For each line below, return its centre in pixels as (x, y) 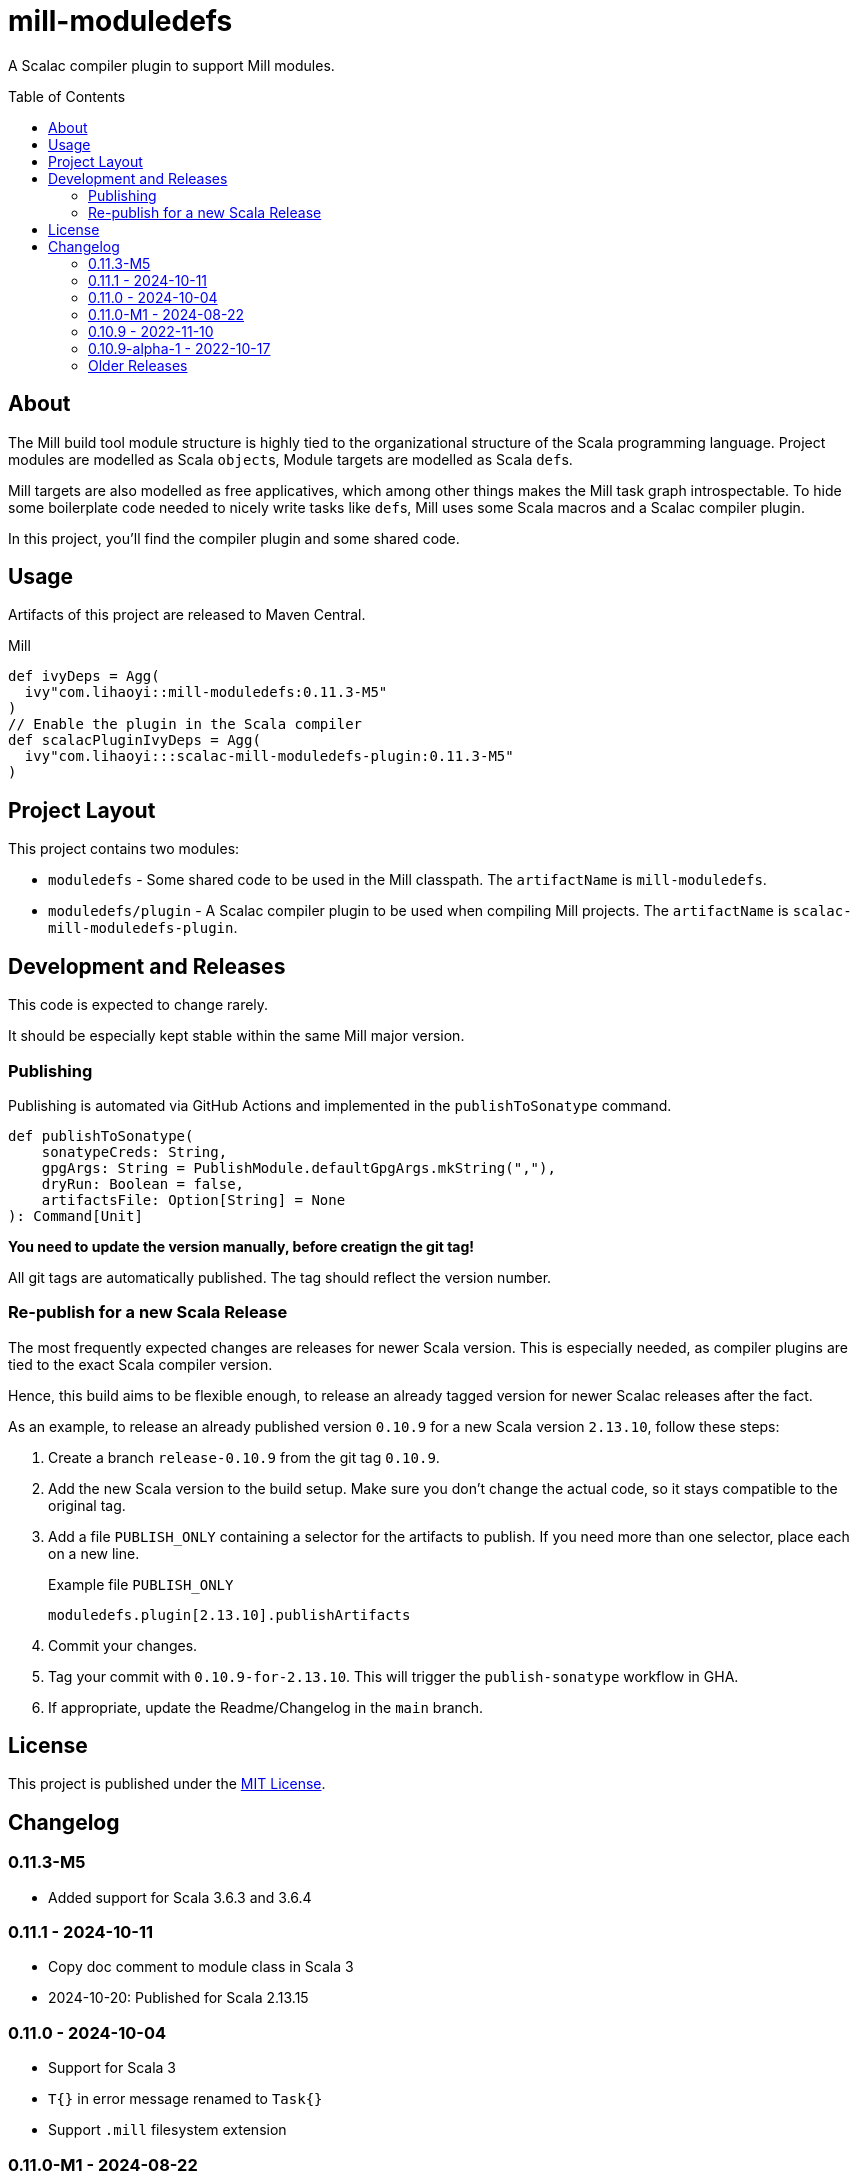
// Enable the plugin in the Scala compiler (185, 724)
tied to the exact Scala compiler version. (140, 1364)
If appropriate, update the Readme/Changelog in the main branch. (266, 1707)
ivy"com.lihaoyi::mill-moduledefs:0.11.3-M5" (206, 692)
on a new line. (94, 1553)
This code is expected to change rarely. (138, 1005)
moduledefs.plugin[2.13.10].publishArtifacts (229, 1614)
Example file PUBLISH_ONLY (141, 1584)
